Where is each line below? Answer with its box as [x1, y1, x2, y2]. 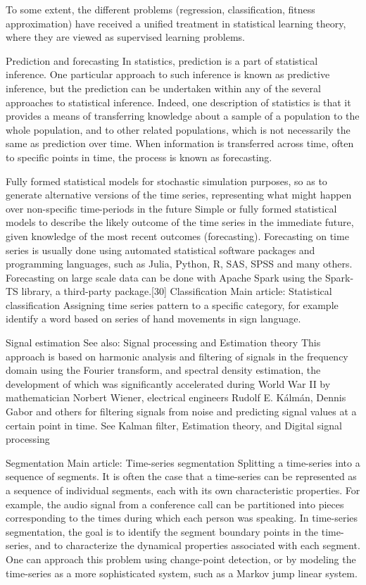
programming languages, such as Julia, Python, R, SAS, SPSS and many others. [6, 256, 353, 271]
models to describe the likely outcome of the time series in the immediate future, [6, 215, 354, 229]
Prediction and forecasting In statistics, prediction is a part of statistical [6, 53, 318, 68]
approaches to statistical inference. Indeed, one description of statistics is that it [6, 94, 351, 109]
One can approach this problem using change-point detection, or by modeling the [6, 551, 356, 566]
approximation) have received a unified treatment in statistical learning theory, [6, 15, 346, 30]
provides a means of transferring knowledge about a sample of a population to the [6, 108, 360, 123]
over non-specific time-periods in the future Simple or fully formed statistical [6, 201, 337, 215]
